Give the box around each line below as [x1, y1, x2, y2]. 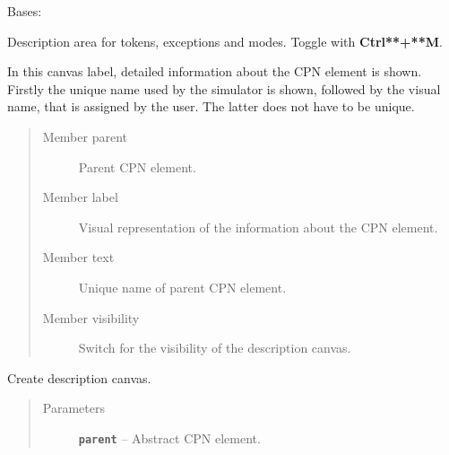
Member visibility [42, 308, 140, 327]
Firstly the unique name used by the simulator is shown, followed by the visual [7, 79, 441, 98]
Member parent [42, 127, 127, 145]
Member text [42, 248, 115, 267]
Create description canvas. [7, 368, 151, 387]
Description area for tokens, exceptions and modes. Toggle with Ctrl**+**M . [7, 31, 443, 50]
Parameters [42, 398, 105, 417]
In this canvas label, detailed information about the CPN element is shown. [7, 62, 422, 81]
